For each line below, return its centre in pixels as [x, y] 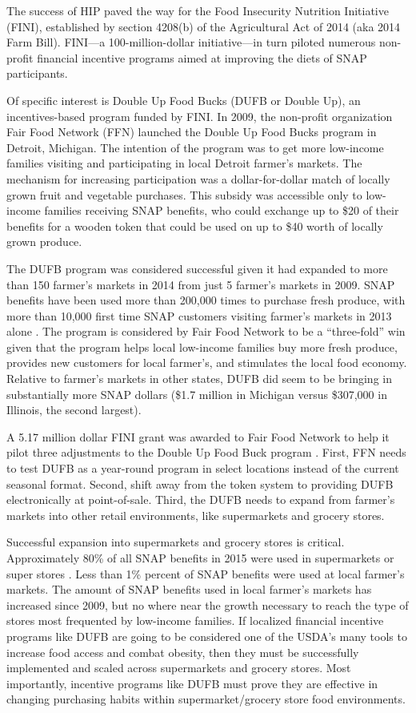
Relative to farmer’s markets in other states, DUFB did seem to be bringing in [199, 379]
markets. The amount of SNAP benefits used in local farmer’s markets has [189, 589]
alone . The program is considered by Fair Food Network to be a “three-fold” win [206, 331]
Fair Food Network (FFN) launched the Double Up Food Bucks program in [192, 132]
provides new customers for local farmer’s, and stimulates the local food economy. [207, 363]
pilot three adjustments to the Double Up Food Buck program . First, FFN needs [206, 452]
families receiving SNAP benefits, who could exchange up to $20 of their [222, 210]
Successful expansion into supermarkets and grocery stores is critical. [176, 542]
